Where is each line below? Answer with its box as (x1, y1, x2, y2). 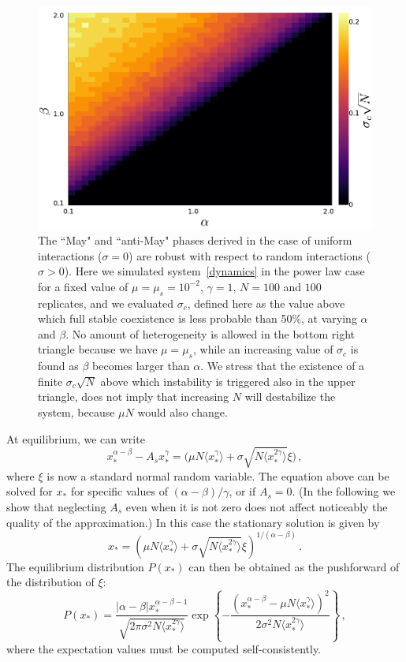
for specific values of (70, 483, 168, 499)
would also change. (137, 404, 228, 421)
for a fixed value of (38, 278, 129, 294)
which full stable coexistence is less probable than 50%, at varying (38, 310, 357, 327)
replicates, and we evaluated (38, 294, 173, 311)
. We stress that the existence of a (200, 357, 365, 374)
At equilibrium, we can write (6, 430, 145, 447)
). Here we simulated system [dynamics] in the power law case (64, 263, 365, 279)
